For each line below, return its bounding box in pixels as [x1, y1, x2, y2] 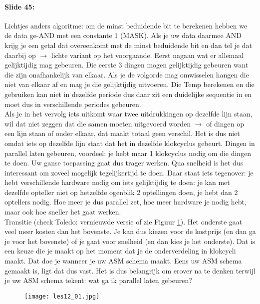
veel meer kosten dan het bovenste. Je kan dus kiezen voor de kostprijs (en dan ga [4, 226, 256, 236]
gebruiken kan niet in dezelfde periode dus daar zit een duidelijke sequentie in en [4, 88, 252, 99]
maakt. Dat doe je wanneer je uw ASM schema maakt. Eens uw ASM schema [4, 255, 242, 266]
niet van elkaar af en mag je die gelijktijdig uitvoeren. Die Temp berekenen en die [4, 79, 255, 89]
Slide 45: [4, 1, 35, 11]
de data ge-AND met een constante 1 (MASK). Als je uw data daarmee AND [4, 30, 242, 40]
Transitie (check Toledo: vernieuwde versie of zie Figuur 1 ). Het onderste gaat [4, 216, 243, 226]
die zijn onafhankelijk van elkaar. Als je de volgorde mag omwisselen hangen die [4, 69, 249, 79]
